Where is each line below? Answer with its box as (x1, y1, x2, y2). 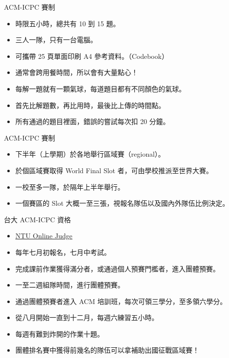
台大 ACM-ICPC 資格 (4, 214, 71, 224)
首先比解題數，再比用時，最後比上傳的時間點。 (15, 100, 165, 110)
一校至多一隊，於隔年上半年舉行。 (15, 181, 124, 192)
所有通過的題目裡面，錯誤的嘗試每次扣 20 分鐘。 (15, 116, 170, 126)
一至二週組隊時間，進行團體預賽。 (15, 280, 124, 290)
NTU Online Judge (15, 231, 72, 241)
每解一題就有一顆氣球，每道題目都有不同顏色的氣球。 (15, 83, 186, 93)
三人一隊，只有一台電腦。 (15, 35, 97, 45)
